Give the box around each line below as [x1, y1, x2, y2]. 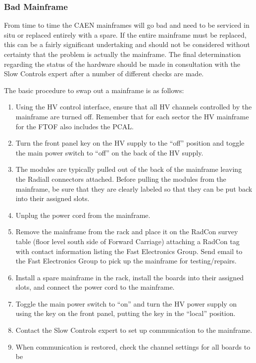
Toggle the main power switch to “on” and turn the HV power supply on [15, 298, 237, 309]
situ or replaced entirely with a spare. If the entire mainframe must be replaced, [4, 29, 247, 40]
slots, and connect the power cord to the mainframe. [15, 282, 175, 292]
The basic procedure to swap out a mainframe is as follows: [4, 85, 184, 95]
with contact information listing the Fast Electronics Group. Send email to [15, 246, 243, 256]
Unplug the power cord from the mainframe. [15, 209, 151, 220]
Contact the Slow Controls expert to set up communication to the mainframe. [15, 325, 253, 335]
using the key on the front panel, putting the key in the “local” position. [15, 308, 236, 318]
